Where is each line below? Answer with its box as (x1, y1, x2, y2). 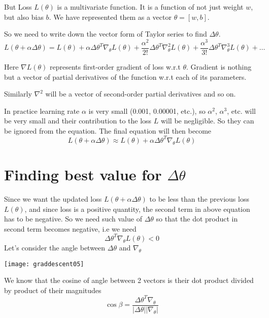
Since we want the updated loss (4, 194, 102, 204)
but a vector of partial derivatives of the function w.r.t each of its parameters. (4, 71, 247, 82)
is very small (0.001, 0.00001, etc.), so (88, 105, 206, 116)
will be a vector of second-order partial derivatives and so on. (45, 88, 236, 99)
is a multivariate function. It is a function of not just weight (57, 2, 244, 12)
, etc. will (227, 105, 256, 116)
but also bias (4, 11, 44, 22)
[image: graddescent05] (4, 260, 84, 268)
